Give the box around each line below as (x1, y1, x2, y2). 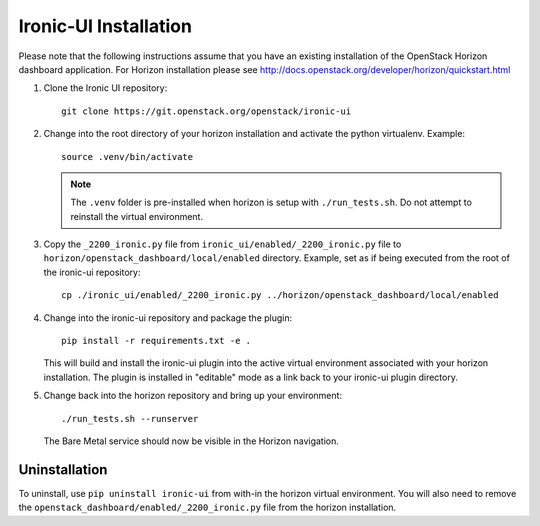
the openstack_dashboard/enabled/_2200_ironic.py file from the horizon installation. (18, 501, 397, 514)
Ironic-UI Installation (18, 15, 192, 37)
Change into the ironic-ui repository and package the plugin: (43, 311, 293, 324)
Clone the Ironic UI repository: (43, 82, 168, 94)
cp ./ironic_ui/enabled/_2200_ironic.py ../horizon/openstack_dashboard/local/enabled (61, 290, 499, 301)
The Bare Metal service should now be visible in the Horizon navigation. (43, 435, 340, 447)
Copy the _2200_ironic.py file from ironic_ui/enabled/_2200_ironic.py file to (43, 238, 402, 250)
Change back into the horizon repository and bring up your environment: (43, 390, 343, 402)
